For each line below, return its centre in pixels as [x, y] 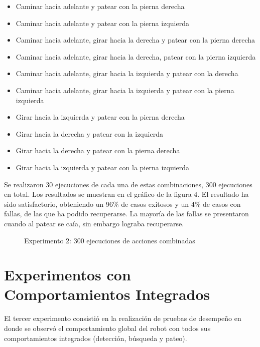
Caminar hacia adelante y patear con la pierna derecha [100, 6]
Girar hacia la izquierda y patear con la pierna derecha [100, 117]
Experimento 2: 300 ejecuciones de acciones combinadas [110, 240]
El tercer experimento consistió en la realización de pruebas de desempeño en [123, 318]
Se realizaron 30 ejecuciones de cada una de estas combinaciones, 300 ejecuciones [128, 184]
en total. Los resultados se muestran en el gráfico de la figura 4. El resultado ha [126, 194]
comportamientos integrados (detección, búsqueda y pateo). [96, 338]
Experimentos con [68, 275]
